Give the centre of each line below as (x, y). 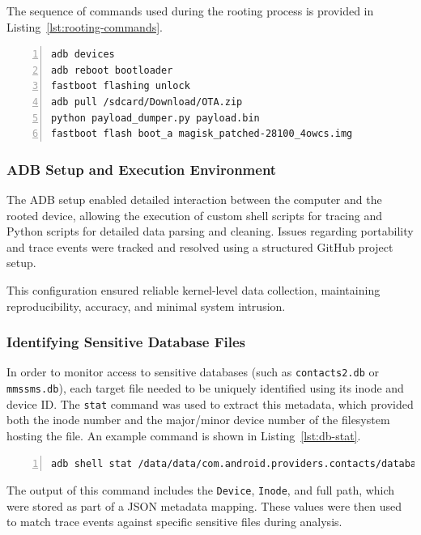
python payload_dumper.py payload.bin (155, 118)
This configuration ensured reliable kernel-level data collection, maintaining (193, 289)
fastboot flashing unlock (121, 86)
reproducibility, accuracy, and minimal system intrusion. (146, 306)
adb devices (83, 55)
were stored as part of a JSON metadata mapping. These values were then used (204, 505)
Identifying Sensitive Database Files (126, 342)
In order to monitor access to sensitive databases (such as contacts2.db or (193, 372)
